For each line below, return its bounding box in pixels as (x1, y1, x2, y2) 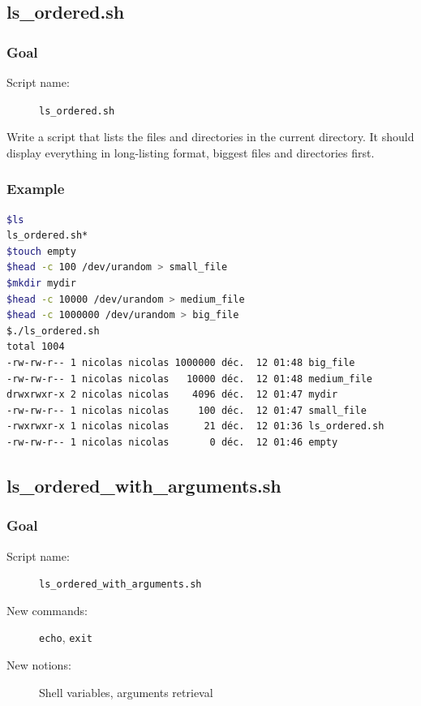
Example (6, 179, 65, 199)
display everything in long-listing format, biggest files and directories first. (6, 144, 375, 161)
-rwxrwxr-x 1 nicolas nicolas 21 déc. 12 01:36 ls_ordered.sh (6, 420, 384, 433)
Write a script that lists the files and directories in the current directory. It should (6, 128, 415, 145)
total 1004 (6, 341, 65, 353)
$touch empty (6, 245, 76, 257)
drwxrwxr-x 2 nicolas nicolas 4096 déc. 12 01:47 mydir (6, 389, 338, 401)
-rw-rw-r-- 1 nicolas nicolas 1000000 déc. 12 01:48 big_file (6, 357, 355, 368)
